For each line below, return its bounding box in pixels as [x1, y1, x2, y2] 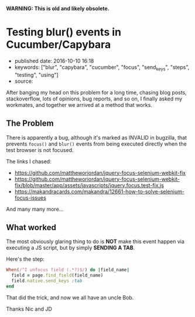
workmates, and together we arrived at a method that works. [6, 101, 152, 108]
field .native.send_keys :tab [11, 278, 83, 284]
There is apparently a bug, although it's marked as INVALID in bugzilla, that [6, 134, 187, 141]
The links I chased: [6, 158, 52, 165]
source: [14, 77, 33, 85]
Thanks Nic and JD [6, 305, 53, 312]
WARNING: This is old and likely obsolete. [6, 5, 110, 12]
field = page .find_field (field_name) [11, 272, 104, 278]
